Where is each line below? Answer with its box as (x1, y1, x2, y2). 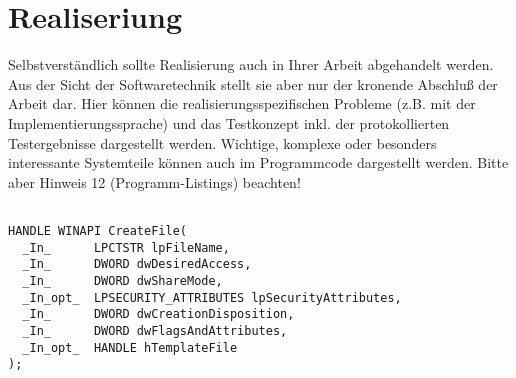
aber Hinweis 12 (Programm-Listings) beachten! (8, 171, 301, 192)
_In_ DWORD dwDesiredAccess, (22, 257, 252, 272)
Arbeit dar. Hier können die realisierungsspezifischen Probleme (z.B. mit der (8, 93, 476, 114)
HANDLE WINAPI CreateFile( (8, 223, 187, 238)
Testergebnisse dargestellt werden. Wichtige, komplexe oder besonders (8, 132, 437, 153)
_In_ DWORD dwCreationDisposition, (22, 307, 295, 322)
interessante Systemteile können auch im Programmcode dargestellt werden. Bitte (8, 152, 509, 173)
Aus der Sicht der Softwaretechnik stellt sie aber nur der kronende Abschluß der (8, 73, 498, 94)
